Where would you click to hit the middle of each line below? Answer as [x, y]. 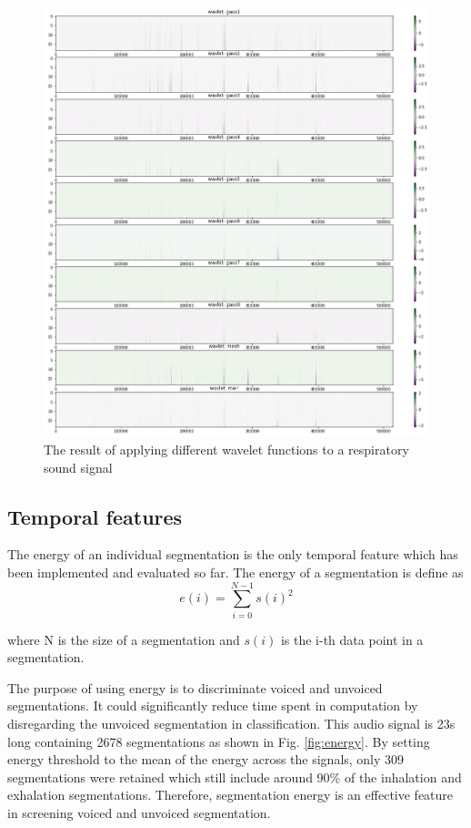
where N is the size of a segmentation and [124, 639]
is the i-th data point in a [352, 639]
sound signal [78, 467]
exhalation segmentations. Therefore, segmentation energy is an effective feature [230, 795]
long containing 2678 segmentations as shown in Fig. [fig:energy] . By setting [219, 741]
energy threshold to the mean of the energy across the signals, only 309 [206, 759]
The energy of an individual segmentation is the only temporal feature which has [233, 554]
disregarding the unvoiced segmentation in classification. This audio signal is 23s [231, 724]
